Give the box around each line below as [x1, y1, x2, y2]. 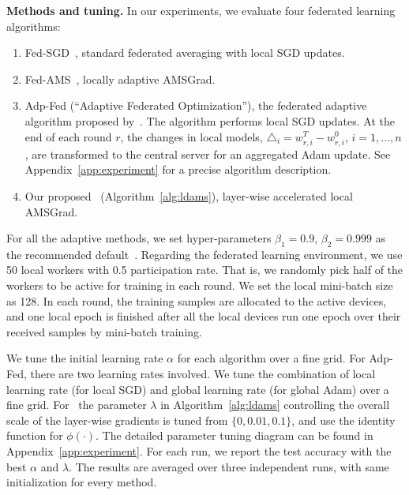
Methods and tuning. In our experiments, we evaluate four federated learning [6, 2, 396, 18]
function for [6, 427, 63, 444]
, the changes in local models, [120, 128, 263, 144]
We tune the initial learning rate [6, 350, 163, 366]
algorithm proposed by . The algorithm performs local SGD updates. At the [24, 112, 396, 129]
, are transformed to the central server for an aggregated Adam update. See [24, 145, 391, 162]
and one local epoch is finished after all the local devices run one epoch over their [6, 308, 401, 324]
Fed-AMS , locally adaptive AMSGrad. [24, 70, 216, 87]
